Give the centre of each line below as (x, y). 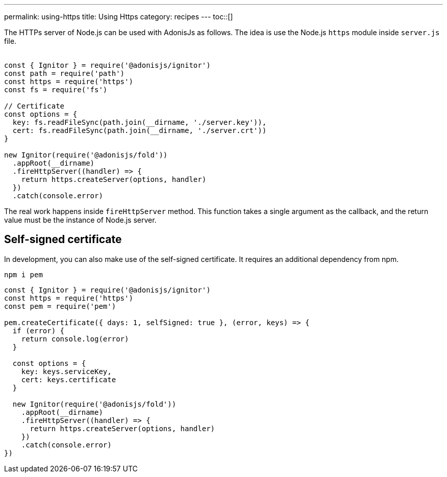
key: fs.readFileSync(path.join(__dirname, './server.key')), (140, 122)
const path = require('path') (65, 73)
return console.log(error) (75, 339)
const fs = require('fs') (56, 90)
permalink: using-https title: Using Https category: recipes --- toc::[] (119, 17)
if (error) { (39, 330)
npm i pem (23, 274)
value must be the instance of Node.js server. (80, 220)
